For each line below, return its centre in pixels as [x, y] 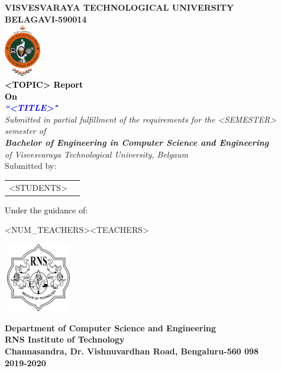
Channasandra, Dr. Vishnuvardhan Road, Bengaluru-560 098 [132, 351]
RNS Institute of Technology [65, 339]
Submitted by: [31, 166]
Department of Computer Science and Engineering [110, 327]
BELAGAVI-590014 [46, 19]
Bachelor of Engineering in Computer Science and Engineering [137, 142]
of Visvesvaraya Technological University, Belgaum [96, 154]
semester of [25, 131]
